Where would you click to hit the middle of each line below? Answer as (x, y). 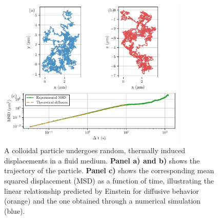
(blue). (15, 210)
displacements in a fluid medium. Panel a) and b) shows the (102, 160)
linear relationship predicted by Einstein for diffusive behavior (102, 190)
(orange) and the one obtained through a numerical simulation (102, 201)
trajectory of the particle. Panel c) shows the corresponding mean (109, 170)
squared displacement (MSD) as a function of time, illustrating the (109, 180)
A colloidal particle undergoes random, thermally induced (95, 150)
